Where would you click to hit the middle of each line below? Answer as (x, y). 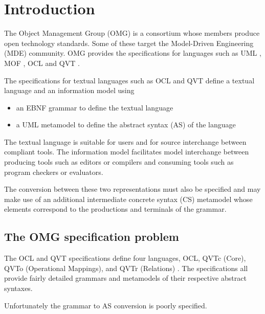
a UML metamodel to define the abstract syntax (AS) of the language (126, 125)
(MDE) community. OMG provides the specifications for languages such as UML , (133, 53)
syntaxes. (18, 288)
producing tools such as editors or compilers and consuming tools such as (119, 162)
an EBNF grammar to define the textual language (95, 107)
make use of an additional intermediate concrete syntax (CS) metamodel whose (128, 199)
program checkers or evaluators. (54, 172)
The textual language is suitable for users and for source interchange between (125, 141)
